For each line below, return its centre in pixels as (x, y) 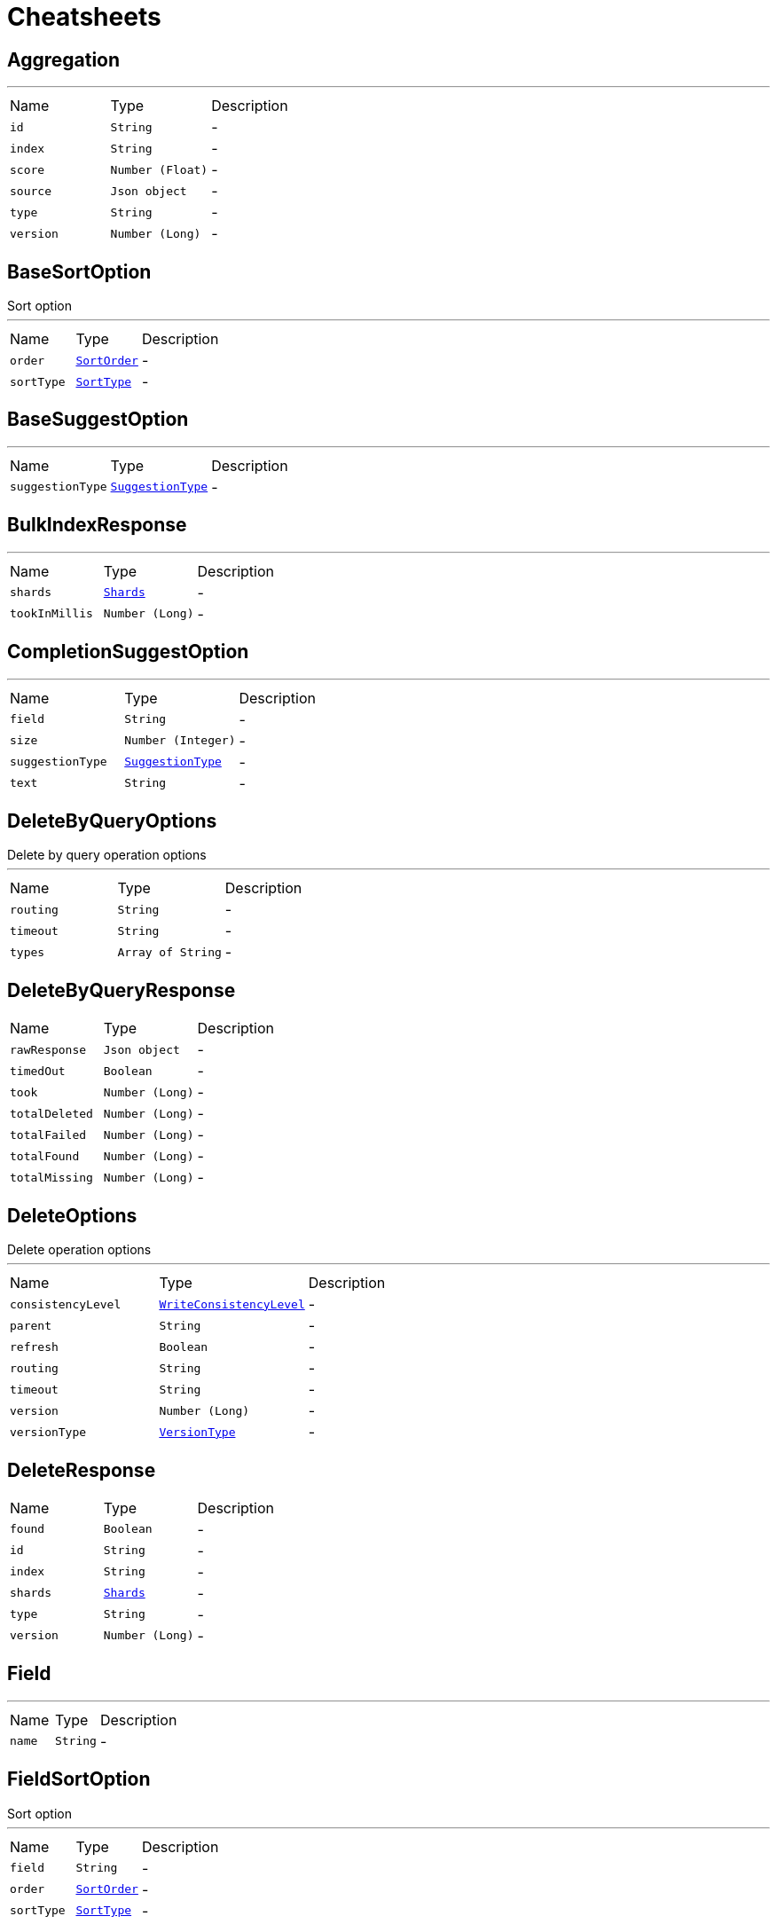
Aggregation (64, 59)
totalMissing (51, 1177)
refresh (34, 1347)
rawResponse (48, 1049)
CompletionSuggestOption (128, 652)
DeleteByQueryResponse (122, 990)
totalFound (45, 1156)
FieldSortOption (79, 1779)
